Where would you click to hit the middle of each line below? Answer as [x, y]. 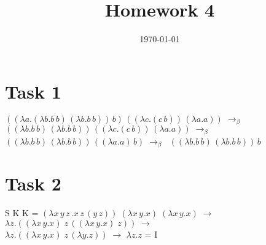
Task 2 [33, 183]
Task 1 [33, 91]
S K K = [22, 213]
